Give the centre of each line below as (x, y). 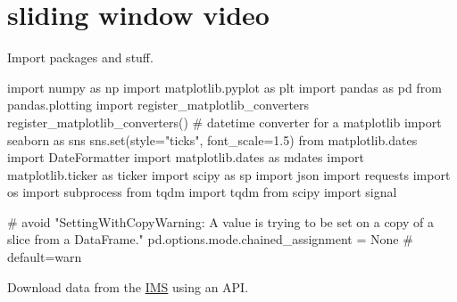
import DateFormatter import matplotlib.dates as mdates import (186, 157)
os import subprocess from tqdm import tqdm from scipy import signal (202, 192)
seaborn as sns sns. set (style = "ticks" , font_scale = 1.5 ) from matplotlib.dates (212, 139)
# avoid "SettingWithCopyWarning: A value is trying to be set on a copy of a (220, 221)
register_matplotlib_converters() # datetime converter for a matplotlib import (224, 122)
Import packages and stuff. (80, 57)
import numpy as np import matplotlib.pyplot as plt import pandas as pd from (224, 87)
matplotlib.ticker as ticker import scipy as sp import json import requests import (229, 174)
